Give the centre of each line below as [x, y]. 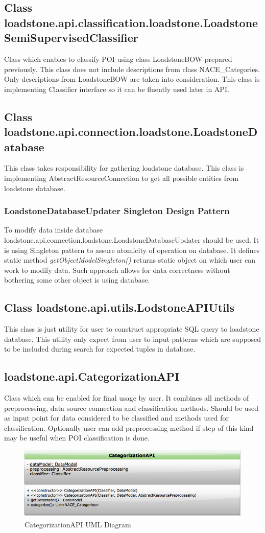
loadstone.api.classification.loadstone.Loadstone [131, 22]
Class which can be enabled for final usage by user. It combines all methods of [127, 398]
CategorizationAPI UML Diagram [78, 524]
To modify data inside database [54, 230]
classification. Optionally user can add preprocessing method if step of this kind [129, 427]
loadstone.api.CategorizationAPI [92, 376]
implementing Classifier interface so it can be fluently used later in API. [117, 89]
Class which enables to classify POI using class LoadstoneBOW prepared [118, 59]
